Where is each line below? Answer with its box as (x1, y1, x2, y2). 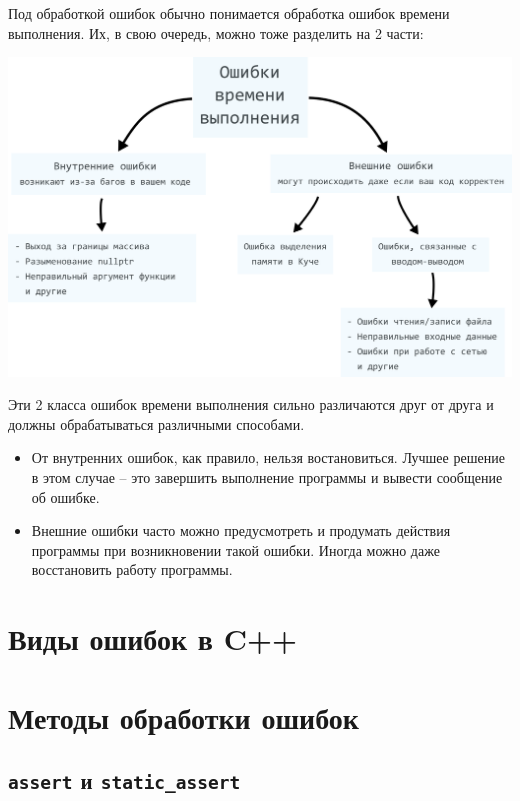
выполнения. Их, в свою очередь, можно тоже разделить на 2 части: (8, 22, 424, 43)
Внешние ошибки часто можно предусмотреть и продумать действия (31, 520, 451, 541)
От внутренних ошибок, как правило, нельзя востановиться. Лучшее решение (31, 447, 505, 468)
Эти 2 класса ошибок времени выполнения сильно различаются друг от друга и (8, 394, 494, 415)
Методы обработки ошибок (8, 696, 359, 737)
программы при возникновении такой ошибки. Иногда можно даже (31, 539, 440, 560)
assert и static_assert (8, 765, 241, 796)
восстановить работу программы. (31, 559, 233, 580)
